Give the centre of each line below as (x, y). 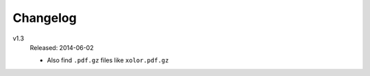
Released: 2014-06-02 (62, 47)
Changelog (45, 18)
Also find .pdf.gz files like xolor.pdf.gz (108, 60)
